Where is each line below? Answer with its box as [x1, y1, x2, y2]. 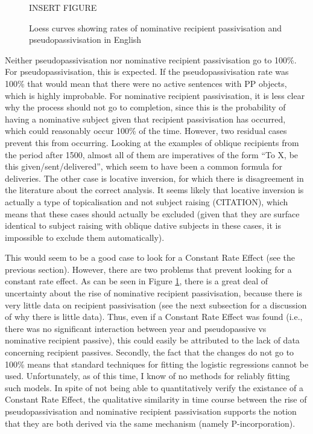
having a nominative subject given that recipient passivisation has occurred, [5, 112, 286, 125]
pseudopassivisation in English [29, 33, 142, 46]
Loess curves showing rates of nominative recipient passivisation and [29, 21, 282, 34]
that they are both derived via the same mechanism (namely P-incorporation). [5, 416, 296, 429]
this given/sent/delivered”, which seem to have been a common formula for [5, 160, 282, 173]
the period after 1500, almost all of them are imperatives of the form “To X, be [5, 148, 299, 161]
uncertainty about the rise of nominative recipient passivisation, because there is [5, 287, 302, 299]
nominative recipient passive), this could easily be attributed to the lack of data [5, 334, 300, 346]
